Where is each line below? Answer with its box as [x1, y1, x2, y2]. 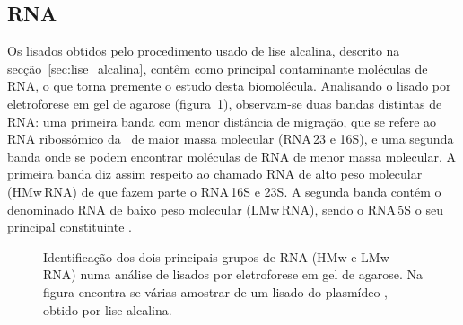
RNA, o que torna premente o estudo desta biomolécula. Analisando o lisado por [7, 76, 451, 95]
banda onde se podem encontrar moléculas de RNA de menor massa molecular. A [7, 146, 456, 165]
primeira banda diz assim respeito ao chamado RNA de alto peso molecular [7, 164, 423, 183]
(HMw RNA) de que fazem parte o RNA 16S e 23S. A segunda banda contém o [7, 181, 441, 200]
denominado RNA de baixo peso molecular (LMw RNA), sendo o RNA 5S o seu [7, 199, 443, 218]
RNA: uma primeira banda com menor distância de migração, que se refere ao [7, 111, 437, 130]
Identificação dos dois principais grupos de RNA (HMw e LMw [43, 247, 389, 266]
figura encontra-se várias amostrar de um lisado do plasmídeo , [43, 282, 389, 301]
